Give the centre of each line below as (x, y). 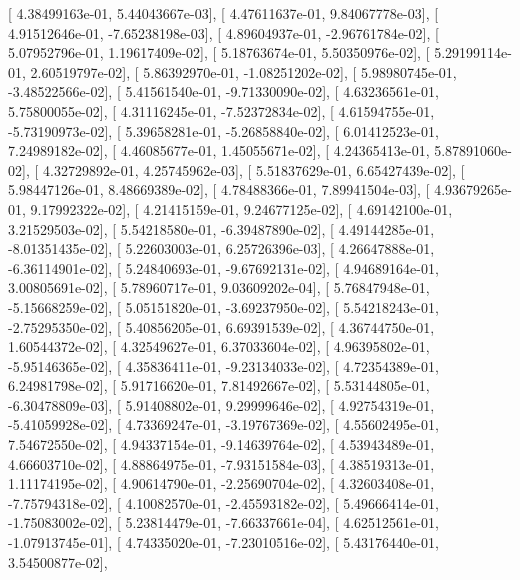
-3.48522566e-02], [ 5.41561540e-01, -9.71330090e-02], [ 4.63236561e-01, (223, 91)
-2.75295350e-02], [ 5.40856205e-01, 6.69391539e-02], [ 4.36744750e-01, (221, 326)
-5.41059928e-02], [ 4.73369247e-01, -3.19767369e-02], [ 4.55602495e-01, (223, 424)
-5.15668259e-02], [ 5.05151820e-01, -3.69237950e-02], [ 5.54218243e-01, (223, 306)
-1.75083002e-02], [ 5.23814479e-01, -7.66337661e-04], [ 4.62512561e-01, (223, 522)
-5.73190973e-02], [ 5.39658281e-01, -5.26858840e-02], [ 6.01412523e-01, (223, 130)
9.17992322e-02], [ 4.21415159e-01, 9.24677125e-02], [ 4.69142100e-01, (241, 208)
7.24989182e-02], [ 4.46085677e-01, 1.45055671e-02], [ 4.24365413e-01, (219, 150)
